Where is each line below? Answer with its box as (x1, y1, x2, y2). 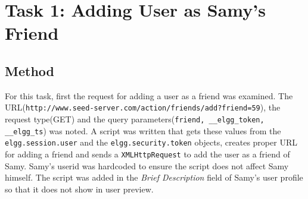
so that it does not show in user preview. (5, 182, 154, 195)
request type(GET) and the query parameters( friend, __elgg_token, (5, 113, 265, 125)
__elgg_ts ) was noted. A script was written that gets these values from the (5, 124, 281, 137)
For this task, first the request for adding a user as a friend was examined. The (5, 89, 293, 102)
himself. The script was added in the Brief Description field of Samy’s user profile (5, 171, 303, 184)
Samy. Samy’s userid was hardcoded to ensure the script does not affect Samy (5, 159, 289, 172)
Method (5, 61, 54, 80)
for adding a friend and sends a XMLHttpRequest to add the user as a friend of (5, 147, 290, 160)
